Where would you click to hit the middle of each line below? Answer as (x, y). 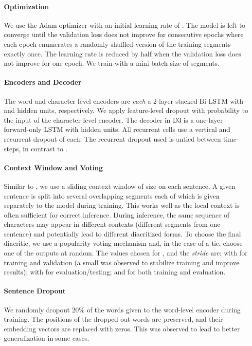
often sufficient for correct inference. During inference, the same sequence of (117, 214)
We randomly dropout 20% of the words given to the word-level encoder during (122, 309)
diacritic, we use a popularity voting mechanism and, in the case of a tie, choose (123, 243)
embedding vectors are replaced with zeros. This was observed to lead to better (122, 328)
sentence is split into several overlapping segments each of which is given (112, 195)
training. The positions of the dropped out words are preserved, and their (114, 319)
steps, (12, 148)
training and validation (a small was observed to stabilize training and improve (122, 262)
